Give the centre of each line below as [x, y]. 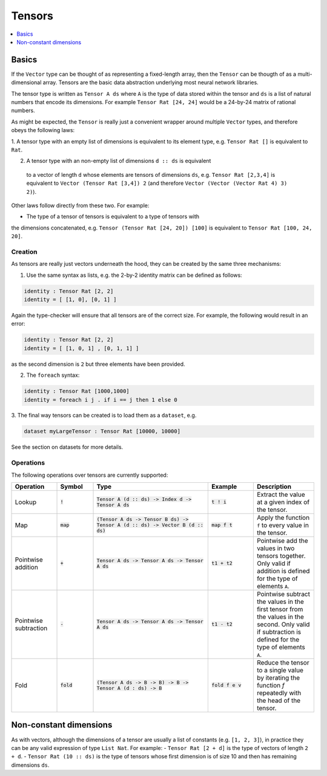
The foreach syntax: [53, 375]
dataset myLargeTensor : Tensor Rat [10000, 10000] [102, 431]
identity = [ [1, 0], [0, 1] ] [71, 300]
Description [274, 486]
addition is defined [283, 571]
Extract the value [281, 494]
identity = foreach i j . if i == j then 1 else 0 [101, 400]
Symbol [71, 486]
